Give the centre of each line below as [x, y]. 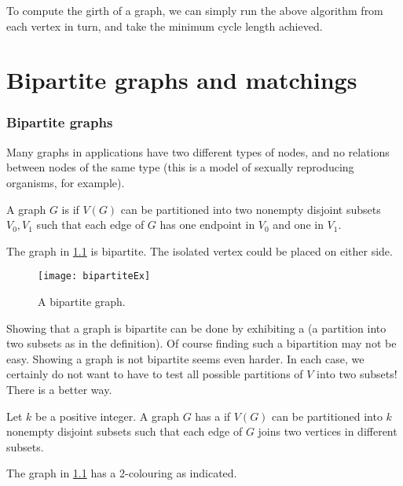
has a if [213, 416]
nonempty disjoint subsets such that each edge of [125, 431]
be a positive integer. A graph [107, 416]
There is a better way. [59, 389]
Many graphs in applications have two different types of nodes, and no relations [198, 151]
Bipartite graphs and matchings [182, 80]
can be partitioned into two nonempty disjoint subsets [251, 209]
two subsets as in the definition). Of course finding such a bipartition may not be [201, 343]
